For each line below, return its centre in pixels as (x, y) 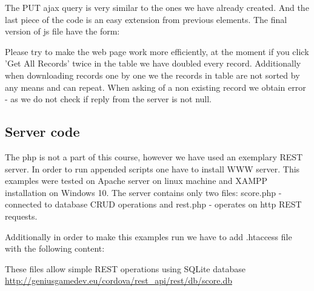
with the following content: (55, 248)
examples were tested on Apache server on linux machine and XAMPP (136, 181)
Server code (42, 132)
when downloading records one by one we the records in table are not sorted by (152, 75)
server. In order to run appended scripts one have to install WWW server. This (152, 168)
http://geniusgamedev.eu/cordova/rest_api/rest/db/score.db (119, 280)
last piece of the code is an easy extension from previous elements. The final (146, 19)
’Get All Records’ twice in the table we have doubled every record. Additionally (153, 63)
